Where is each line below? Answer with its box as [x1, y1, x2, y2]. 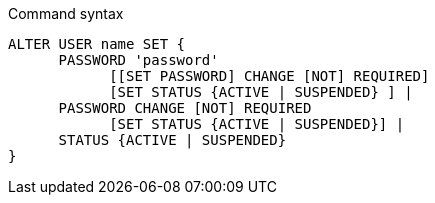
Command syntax [8, 5, 124, 22]
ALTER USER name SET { [8, 36, 186, 52]
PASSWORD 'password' [58, 52, 219, 68]
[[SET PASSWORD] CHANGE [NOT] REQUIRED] [109, 68, 430, 84]
